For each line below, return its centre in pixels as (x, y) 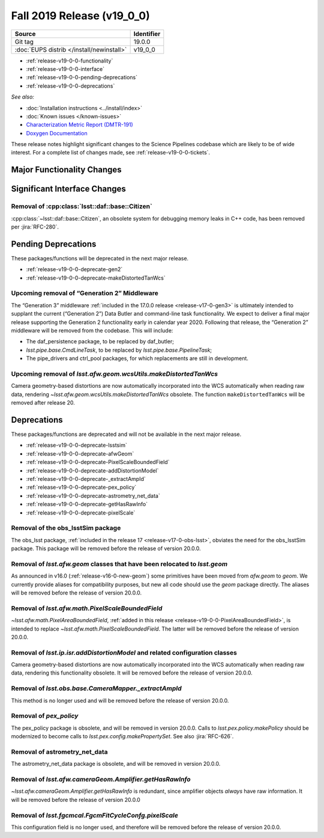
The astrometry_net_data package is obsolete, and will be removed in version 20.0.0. (116, 764)
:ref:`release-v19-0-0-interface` (65, 69)
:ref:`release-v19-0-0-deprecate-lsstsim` (76, 445)
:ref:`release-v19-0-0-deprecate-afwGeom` (80, 453)
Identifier (147, 34)
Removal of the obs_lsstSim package (66, 528)
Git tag (24, 41)
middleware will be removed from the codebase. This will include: (92, 331)
